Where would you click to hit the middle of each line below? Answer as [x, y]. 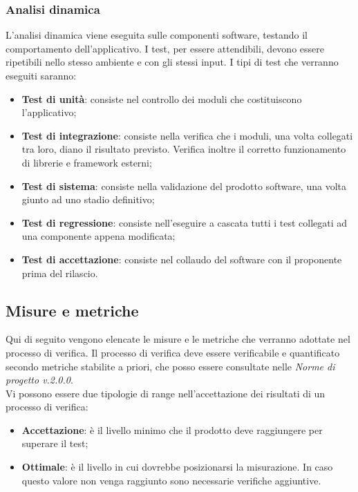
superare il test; [55, 443]
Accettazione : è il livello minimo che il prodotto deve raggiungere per [172, 429]
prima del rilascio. [60, 273]
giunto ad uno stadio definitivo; [88, 199]
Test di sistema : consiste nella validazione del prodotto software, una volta [184, 186]
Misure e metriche [72, 310]
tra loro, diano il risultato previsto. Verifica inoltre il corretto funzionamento [184, 149]
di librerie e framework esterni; [87, 162]
